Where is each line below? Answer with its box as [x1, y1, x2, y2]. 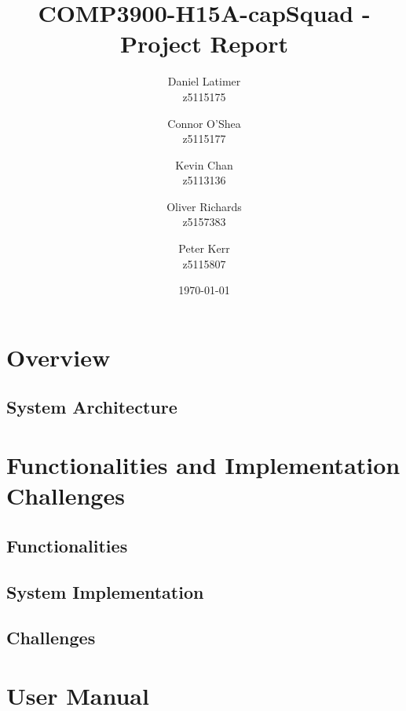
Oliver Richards [166, 198, 242, 214]
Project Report [119, 27, 288, 60]
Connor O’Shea [167, 115, 241, 131]
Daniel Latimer [167, 73, 241, 89]
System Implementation [6, 579, 204, 603]
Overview [6, 341, 111, 373]
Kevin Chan [175, 156, 233, 173]
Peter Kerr [178, 240, 230, 257]
